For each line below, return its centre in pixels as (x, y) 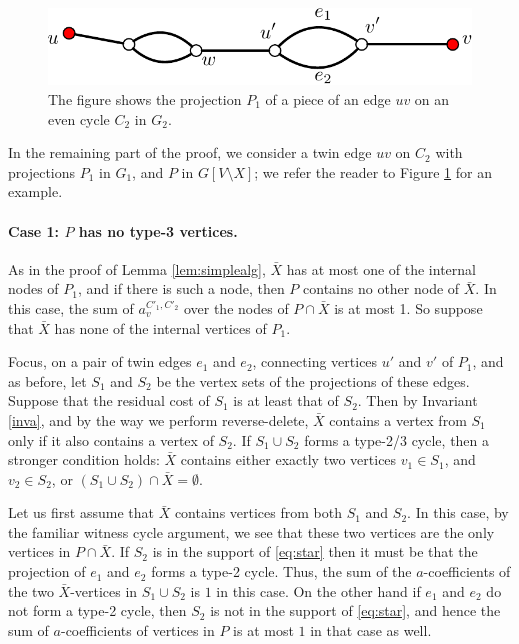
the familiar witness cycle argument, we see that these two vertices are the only (251, 531)
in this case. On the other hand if (318, 590)
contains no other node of (381, 288)
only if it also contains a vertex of (111, 439)
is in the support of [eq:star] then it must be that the (315, 551)
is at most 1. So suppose (408, 307)
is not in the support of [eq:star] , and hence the (355, 610)
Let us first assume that (81, 512)
